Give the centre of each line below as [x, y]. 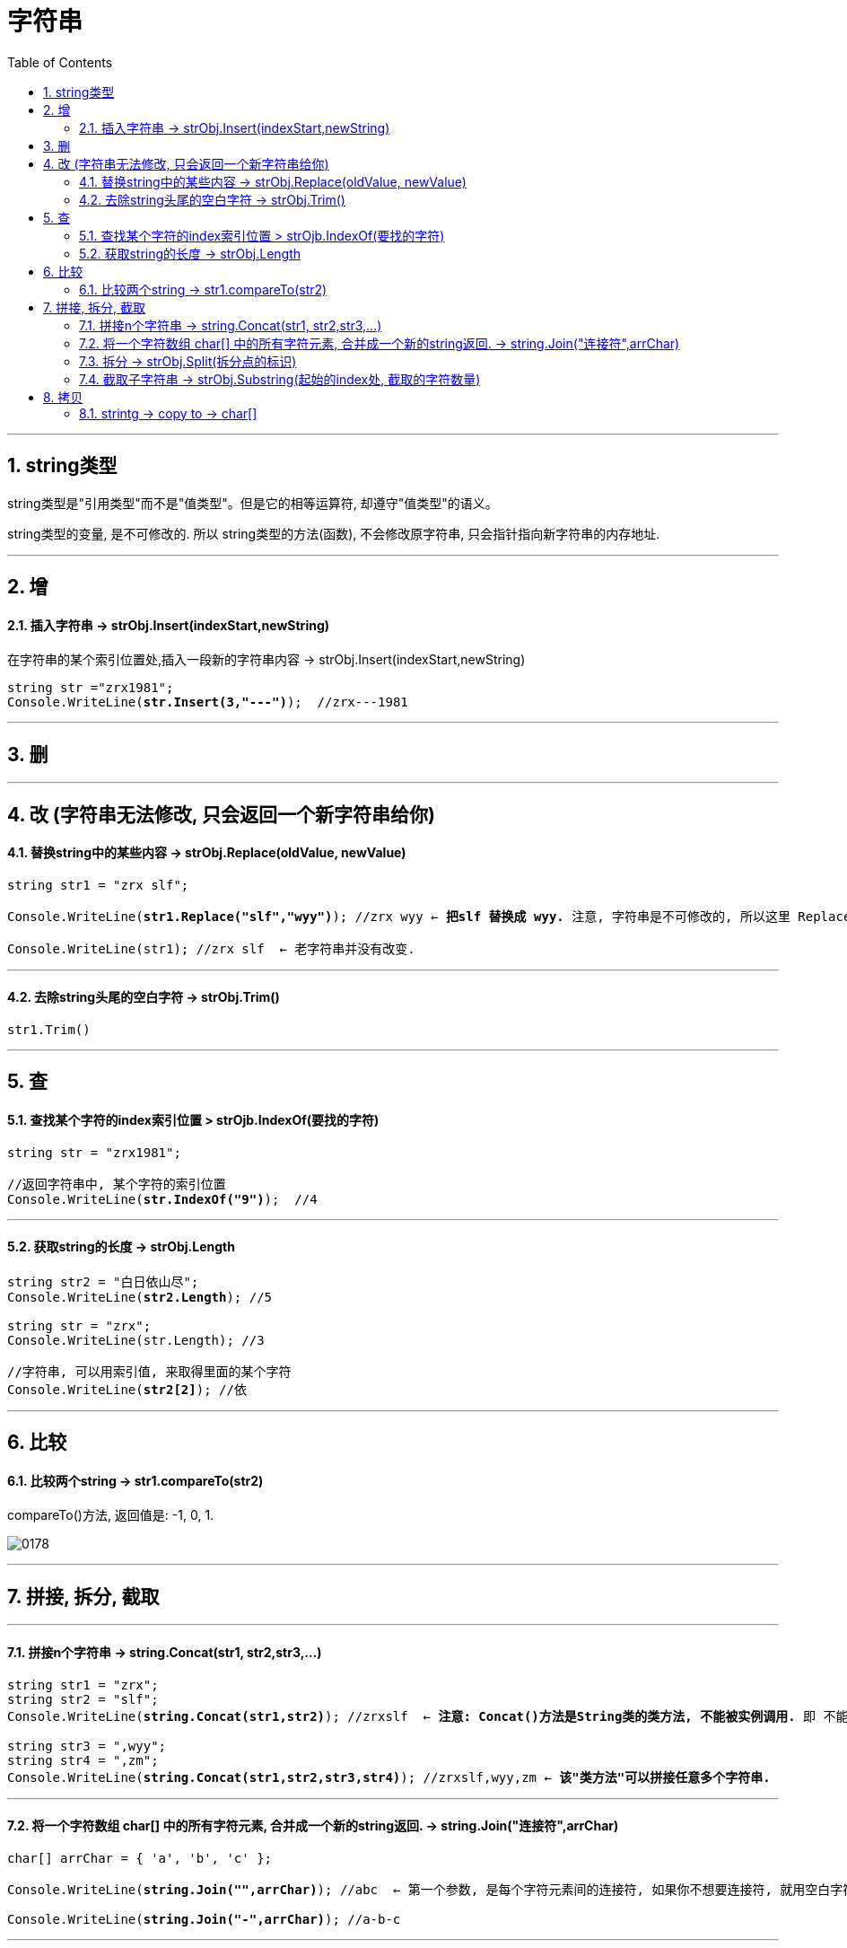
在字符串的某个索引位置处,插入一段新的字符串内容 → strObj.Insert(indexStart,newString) [266, 660]
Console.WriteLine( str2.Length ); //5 [140, 1297]
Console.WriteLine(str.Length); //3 [136, 1340]
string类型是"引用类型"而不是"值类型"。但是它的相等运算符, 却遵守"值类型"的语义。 [253, 503]
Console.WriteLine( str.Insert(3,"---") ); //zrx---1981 [208, 702]
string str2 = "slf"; [83, 1699]
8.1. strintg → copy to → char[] [168, 413]
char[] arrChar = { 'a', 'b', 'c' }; [140, 1858]
